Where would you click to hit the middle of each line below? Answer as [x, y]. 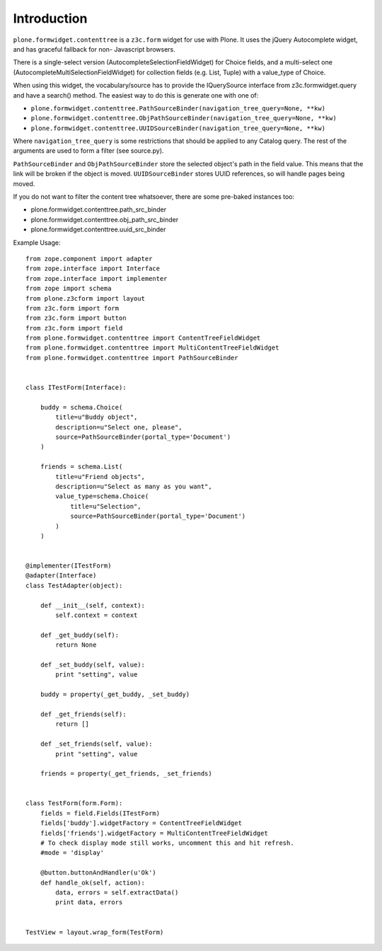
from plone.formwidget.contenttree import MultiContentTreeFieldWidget [152, 348]
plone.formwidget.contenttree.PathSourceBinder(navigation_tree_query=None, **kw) [178, 108]
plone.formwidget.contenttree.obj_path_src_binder [105, 219]
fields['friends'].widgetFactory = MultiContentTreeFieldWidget [154, 833]
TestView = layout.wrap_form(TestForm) [95, 932]
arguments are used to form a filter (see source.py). [88, 151]
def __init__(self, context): [92, 605]
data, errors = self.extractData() [117, 892]
